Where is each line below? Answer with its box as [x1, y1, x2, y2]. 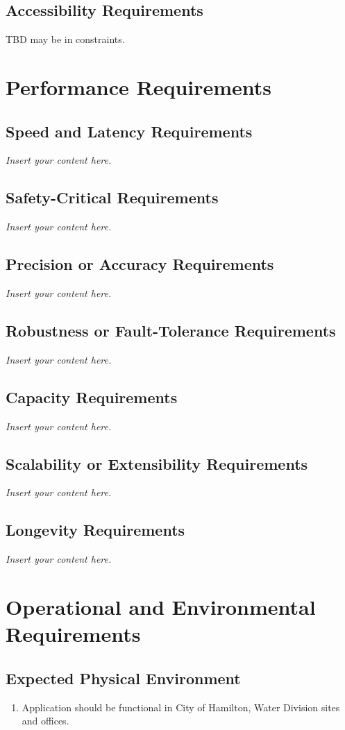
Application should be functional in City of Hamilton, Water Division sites [22, 699, 340, 714]
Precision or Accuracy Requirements [6, 253, 274, 275]
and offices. [22, 713, 69, 728]
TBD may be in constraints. [6, 32, 125, 46]
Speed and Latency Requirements [6, 120, 253, 142]
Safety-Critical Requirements [6, 187, 219, 208]
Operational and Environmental [6, 592, 316, 620]
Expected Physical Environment [6, 667, 241, 688]
